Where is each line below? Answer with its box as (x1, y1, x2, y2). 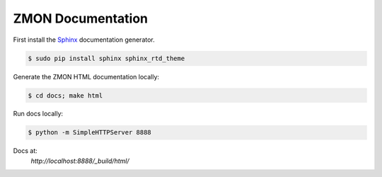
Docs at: (13, 147, 38, 155)
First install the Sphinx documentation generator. (13, 35, 155, 44)
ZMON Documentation (13, 11, 149, 26)
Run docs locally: (13, 110, 64, 118)
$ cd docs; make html (28, 91, 103, 99)
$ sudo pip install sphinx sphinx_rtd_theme (28, 54, 185, 62)
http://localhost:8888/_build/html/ (30, 156, 129, 165)
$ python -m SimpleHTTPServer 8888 (28, 128, 151, 137)
